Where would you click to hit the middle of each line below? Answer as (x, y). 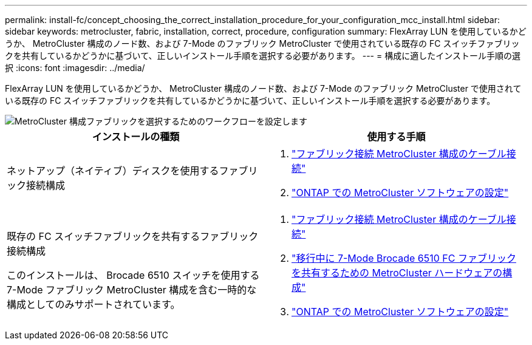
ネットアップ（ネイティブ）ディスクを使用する (113, 171)
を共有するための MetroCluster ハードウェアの (397, 273)
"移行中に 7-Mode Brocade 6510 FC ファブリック (404, 258)
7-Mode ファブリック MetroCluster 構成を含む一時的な (132, 290)
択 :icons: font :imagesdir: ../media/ (75, 68)
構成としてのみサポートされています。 (94, 304)
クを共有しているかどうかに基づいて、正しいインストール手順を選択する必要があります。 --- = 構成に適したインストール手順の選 (263, 56)
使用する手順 (396, 137)
